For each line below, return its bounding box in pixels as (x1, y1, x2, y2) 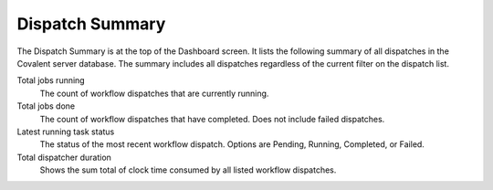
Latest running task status (16, 126, 115, 137)
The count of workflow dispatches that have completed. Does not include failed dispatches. (39, 113, 385, 124)
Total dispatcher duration (16, 152, 111, 163)
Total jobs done (16, 100, 76, 111)
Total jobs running (16, 75, 86, 86)
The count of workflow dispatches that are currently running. (39, 88, 269, 99)
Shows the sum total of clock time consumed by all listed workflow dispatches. (39, 164, 337, 175)
